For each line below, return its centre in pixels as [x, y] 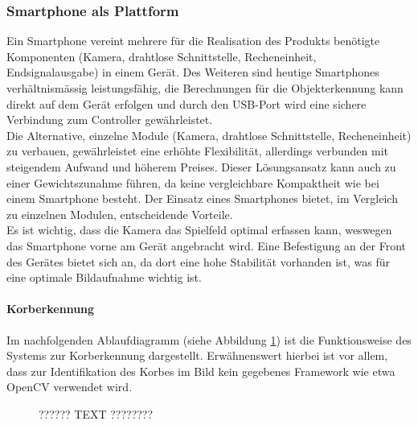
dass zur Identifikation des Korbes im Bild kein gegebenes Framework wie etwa [201, 371]
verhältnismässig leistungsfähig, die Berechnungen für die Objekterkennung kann [205, 88]
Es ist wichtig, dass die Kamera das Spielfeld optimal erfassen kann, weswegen [199, 230]
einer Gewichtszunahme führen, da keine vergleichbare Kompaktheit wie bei [193, 182]
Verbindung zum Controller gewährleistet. [110, 120]
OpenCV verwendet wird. [70, 387]
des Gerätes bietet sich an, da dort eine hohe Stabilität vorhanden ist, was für [199, 261]
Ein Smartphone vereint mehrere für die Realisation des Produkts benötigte [193, 41]
